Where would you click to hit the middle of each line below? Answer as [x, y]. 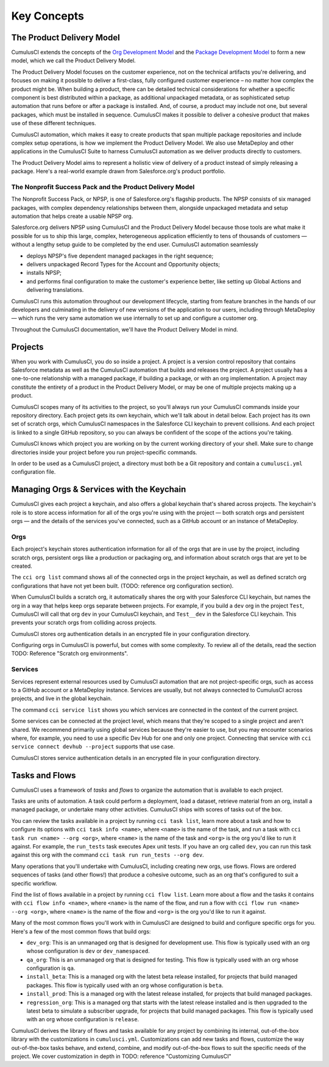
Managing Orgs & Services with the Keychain [99, 489]
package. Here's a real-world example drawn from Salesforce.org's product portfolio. [118, 172]
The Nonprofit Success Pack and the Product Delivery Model [103, 187]
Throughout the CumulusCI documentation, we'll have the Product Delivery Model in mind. [125, 329]
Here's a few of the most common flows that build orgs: [81, 931]
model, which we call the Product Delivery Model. [74, 60]
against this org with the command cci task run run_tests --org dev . [108, 855]
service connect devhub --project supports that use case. [93, 747]
